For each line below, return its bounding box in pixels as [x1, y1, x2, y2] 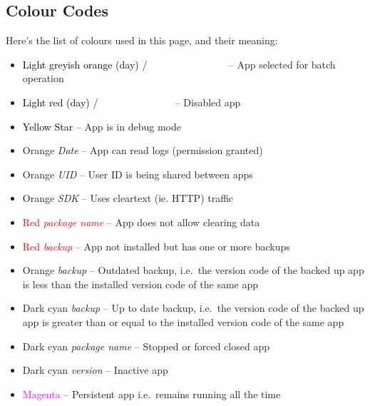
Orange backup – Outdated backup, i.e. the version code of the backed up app [22, 263, 364, 278]
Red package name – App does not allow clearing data [22, 214, 260, 229]
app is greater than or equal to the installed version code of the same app [22, 314, 344, 329]
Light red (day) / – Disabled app [22, 94, 241, 109]
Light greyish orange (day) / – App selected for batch [22, 56, 336, 71]
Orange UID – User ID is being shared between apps [22, 166, 253, 181]
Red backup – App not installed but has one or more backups [22, 238, 290, 253]
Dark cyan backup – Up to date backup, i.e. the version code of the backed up [22, 300, 364, 315]
